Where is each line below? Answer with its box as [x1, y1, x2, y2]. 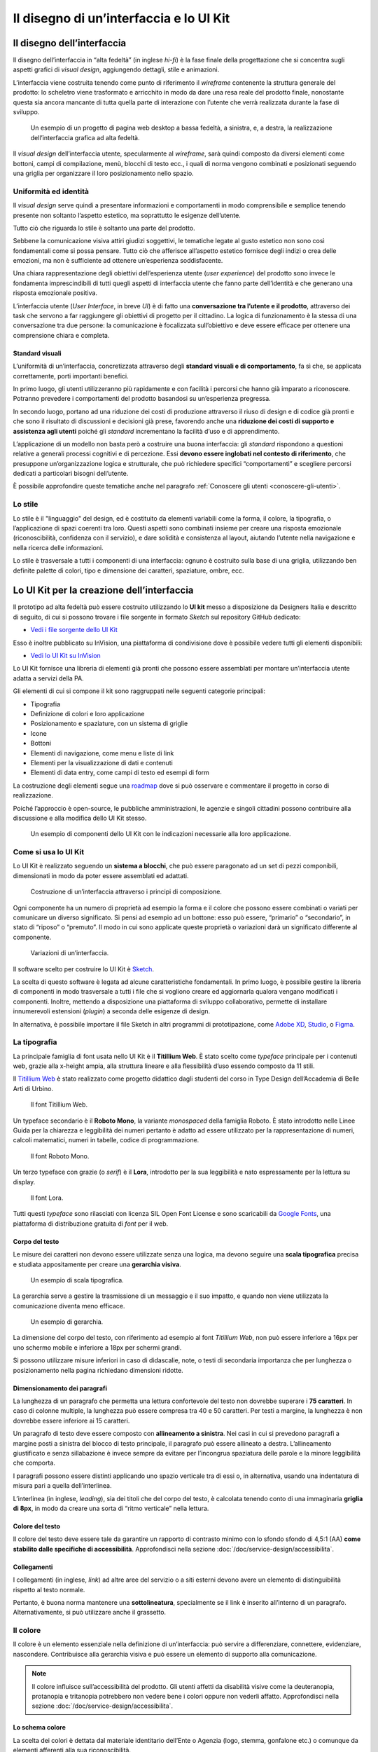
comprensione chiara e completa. [13, 331, 110, 339]
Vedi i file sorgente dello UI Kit [30, 626, 118, 634]
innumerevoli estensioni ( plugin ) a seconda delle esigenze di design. [13, 1007, 211, 1015]
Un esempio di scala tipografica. [30, 1275, 124, 1284]
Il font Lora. [30, 1193, 64, 1202]
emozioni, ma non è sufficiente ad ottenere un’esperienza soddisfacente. [13, 256, 223, 265]
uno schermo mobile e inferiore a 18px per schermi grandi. [13, 1343, 182, 1352]
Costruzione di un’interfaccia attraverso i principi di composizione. [30, 887, 222, 896]
